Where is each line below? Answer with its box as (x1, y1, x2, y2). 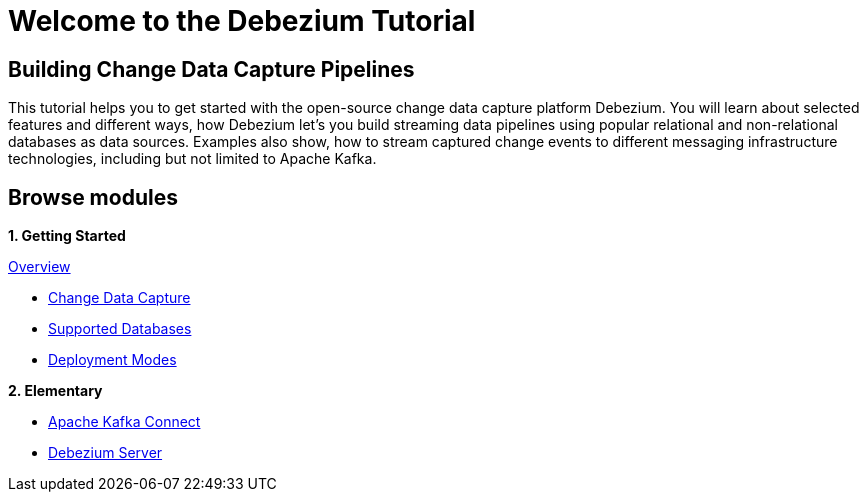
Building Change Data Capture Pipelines (8, 56, 415, 82)
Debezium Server (48, 444, 163, 462)
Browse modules (8, 184, 178, 210)
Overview (8, 258, 71, 276)
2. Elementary (8, 382, 103, 400)
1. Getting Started (8, 227, 126, 245)
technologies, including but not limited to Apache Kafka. (8, 150, 377, 168)
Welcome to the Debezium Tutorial (8, 4, 476, 38)
